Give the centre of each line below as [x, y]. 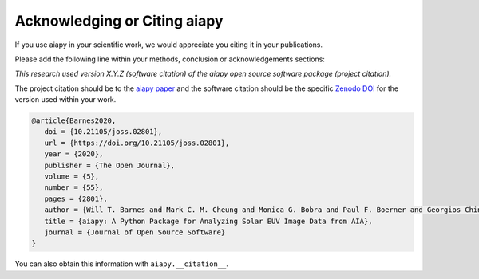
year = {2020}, [74, 154]
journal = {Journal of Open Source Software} [135, 232]
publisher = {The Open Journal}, [110, 165]
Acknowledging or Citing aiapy [119, 21]
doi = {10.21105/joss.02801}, [103, 132]
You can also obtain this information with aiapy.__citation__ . [122, 264]
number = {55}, [74, 188]
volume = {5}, [72, 177]
